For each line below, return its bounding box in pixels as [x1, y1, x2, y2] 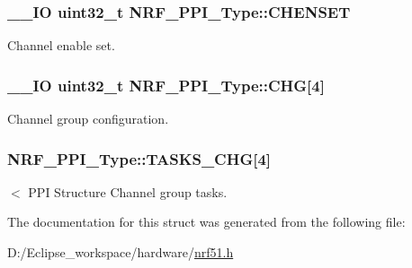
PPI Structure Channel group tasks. [28, 182, 228, 201]
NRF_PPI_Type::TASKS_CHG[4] [7, 147, 272, 169]
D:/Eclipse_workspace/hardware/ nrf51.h [7, 243, 234, 262]
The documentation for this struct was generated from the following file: [7, 212, 406, 231]
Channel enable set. [7, 36, 115, 55]
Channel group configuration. [7, 109, 169, 128]
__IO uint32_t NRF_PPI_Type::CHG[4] [7, 73, 325, 96]
